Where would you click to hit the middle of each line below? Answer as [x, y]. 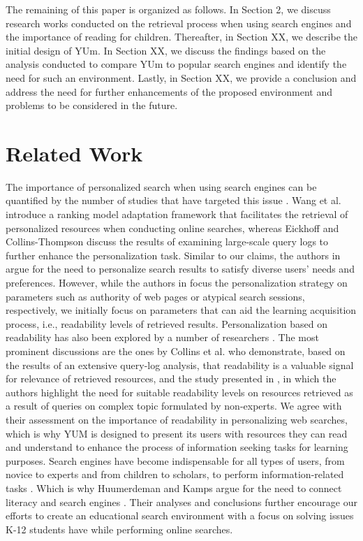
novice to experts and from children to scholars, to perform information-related [175, 474]
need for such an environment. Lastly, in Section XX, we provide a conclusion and [181, 77]
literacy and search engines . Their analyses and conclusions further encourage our [181, 502]
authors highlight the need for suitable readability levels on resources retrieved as [179, 392]
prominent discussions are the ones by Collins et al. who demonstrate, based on [176, 351]
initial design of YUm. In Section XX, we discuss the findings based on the [166, 50]
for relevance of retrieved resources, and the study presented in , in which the [171, 378]
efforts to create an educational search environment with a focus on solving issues [180, 515]
